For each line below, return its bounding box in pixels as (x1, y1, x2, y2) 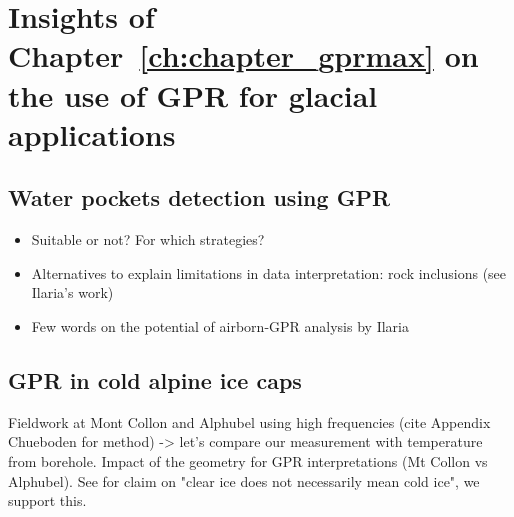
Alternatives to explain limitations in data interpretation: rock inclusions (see (31, 262, 507, 283)
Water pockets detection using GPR (8, 182, 391, 213)
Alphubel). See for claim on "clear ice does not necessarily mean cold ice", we (8, 470, 480, 491)
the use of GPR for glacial (8, 74, 378, 115)
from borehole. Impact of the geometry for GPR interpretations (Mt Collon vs (8, 450, 488, 471)
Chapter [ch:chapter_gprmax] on (8, 35, 479, 76)
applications (8, 113, 176, 154)
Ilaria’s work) (31, 282, 114, 303)
